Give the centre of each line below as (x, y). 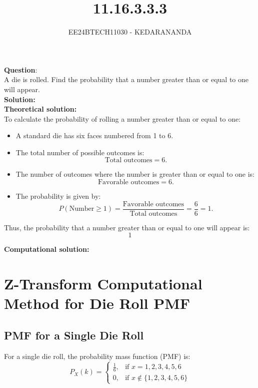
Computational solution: (47, 249)
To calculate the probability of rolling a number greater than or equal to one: (122, 118)
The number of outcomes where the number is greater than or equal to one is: (135, 174)
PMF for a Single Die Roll (74, 335)
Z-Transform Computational (103, 284)
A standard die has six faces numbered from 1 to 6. (94, 135)
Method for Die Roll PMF (97, 303)
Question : (21, 69)
